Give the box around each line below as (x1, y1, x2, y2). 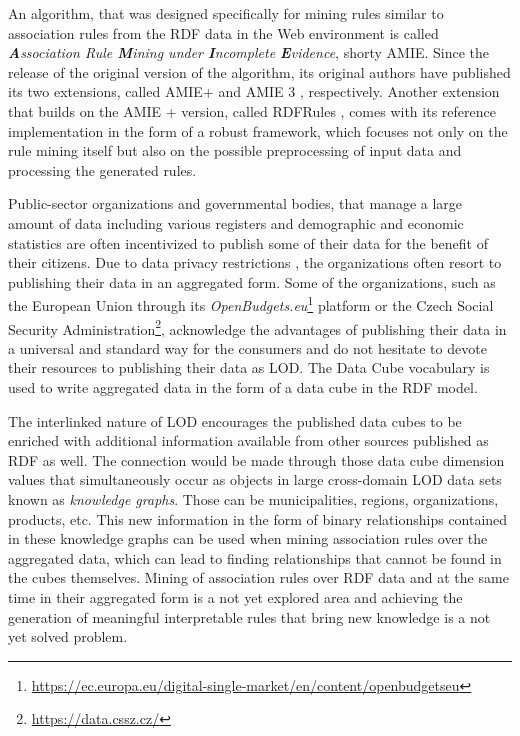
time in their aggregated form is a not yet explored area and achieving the (8, 586, 463, 607)
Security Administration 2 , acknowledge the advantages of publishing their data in (8, 315, 507, 339)
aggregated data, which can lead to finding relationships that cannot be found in (8, 547, 502, 568)
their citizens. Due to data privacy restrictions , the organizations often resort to (8, 252, 502, 273)
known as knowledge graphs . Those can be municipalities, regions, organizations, (8, 488, 499, 509)
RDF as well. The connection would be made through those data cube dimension (8, 449, 505, 470)
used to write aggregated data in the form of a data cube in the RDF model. (8, 377, 478, 397)
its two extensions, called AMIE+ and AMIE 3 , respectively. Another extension (8, 81, 500, 102)
